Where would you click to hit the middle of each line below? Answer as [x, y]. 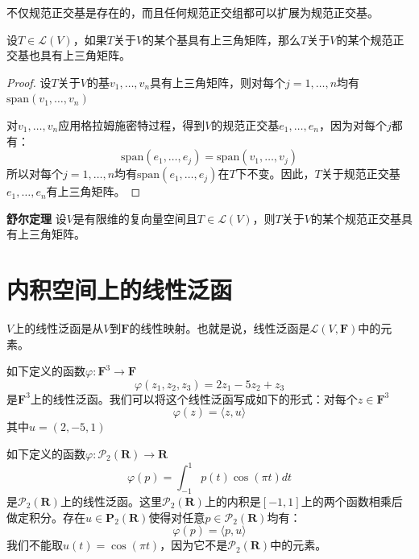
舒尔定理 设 [37, 218]
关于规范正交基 [361, 174]
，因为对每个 [353, 124]
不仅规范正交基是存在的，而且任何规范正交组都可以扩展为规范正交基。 [193, 12]
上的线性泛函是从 [58, 328]
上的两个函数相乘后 [352, 501]
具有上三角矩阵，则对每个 [218, 82]
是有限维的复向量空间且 [135, 218]
